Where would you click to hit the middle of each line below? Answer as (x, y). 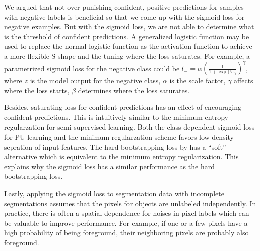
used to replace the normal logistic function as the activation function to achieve (128, 46)
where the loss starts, (37, 90)
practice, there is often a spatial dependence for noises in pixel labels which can (127, 213)
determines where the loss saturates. (134, 90)
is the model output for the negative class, (95, 80)
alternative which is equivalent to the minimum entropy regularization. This (121, 156)
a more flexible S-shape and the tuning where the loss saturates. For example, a (127, 56)
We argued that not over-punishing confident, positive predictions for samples (124, 7)
